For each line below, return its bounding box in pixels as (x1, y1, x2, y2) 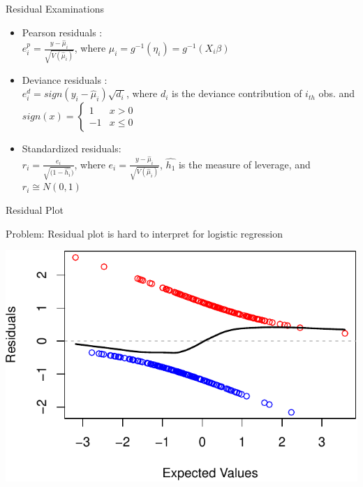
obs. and (318, 86, 355, 101)
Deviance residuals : (22, 72, 108, 87)
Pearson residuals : (22, 24, 103, 39)
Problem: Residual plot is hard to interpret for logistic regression (6, 226, 283, 240)
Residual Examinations (6, 1, 104, 15)
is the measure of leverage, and (178, 157, 311, 171)
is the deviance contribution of (172, 86, 302, 101)
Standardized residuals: (22, 141, 121, 156)
